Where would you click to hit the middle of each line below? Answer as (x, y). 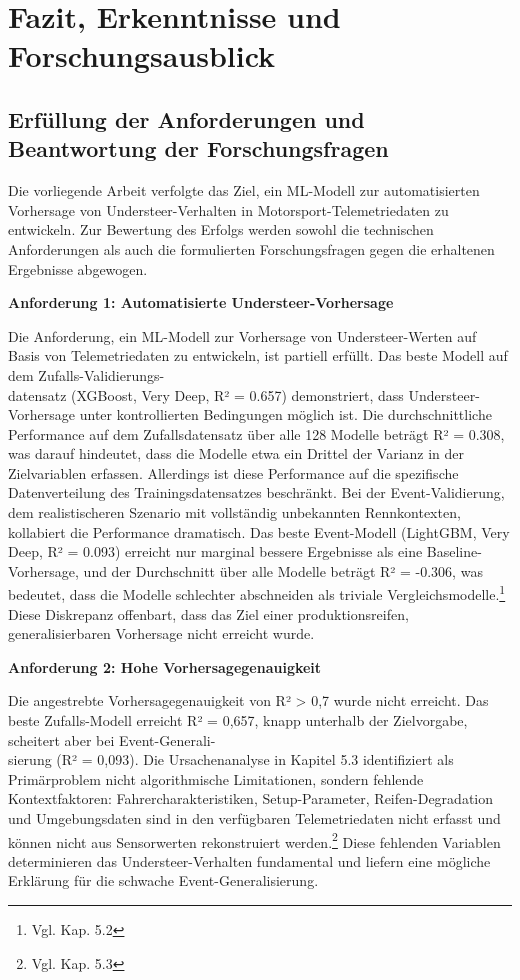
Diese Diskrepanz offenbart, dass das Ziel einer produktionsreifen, (208, 613)
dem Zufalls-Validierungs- (86, 374)
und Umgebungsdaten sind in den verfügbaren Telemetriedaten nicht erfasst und (254, 818)
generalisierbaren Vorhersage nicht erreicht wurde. (161, 633)
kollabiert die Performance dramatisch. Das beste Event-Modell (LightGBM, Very (259, 531)
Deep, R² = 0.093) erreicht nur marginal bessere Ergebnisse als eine (215, 551)
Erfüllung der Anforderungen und (186, 118)
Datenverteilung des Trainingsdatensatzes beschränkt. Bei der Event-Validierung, (256, 492)
